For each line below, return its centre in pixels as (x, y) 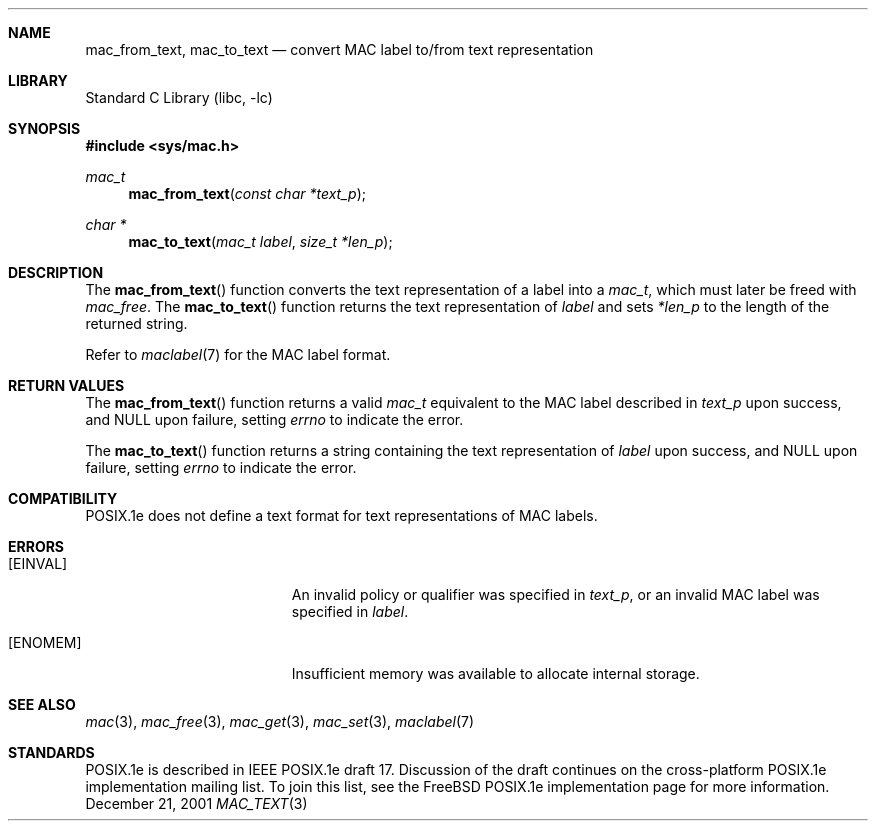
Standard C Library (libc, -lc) (179, 97)
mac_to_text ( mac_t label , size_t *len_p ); (260, 241)
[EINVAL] (38, 563)
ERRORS (36, 546)
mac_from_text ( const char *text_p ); (247, 193)
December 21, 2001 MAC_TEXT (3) (196, 803)
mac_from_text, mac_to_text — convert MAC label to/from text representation (339, 49)
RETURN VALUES (66, 385)
